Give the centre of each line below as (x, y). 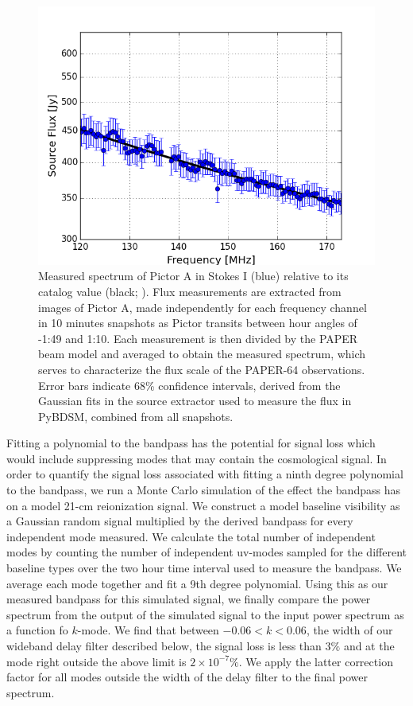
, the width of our (349, 630)
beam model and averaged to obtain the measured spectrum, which (202, 354)
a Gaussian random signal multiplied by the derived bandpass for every (180, 521)
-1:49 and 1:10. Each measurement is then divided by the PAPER (198, 338)
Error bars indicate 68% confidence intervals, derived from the (189, 385)
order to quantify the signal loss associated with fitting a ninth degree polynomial (205, 474)
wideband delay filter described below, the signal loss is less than (164, 646)
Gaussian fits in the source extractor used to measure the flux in (195, 401)
